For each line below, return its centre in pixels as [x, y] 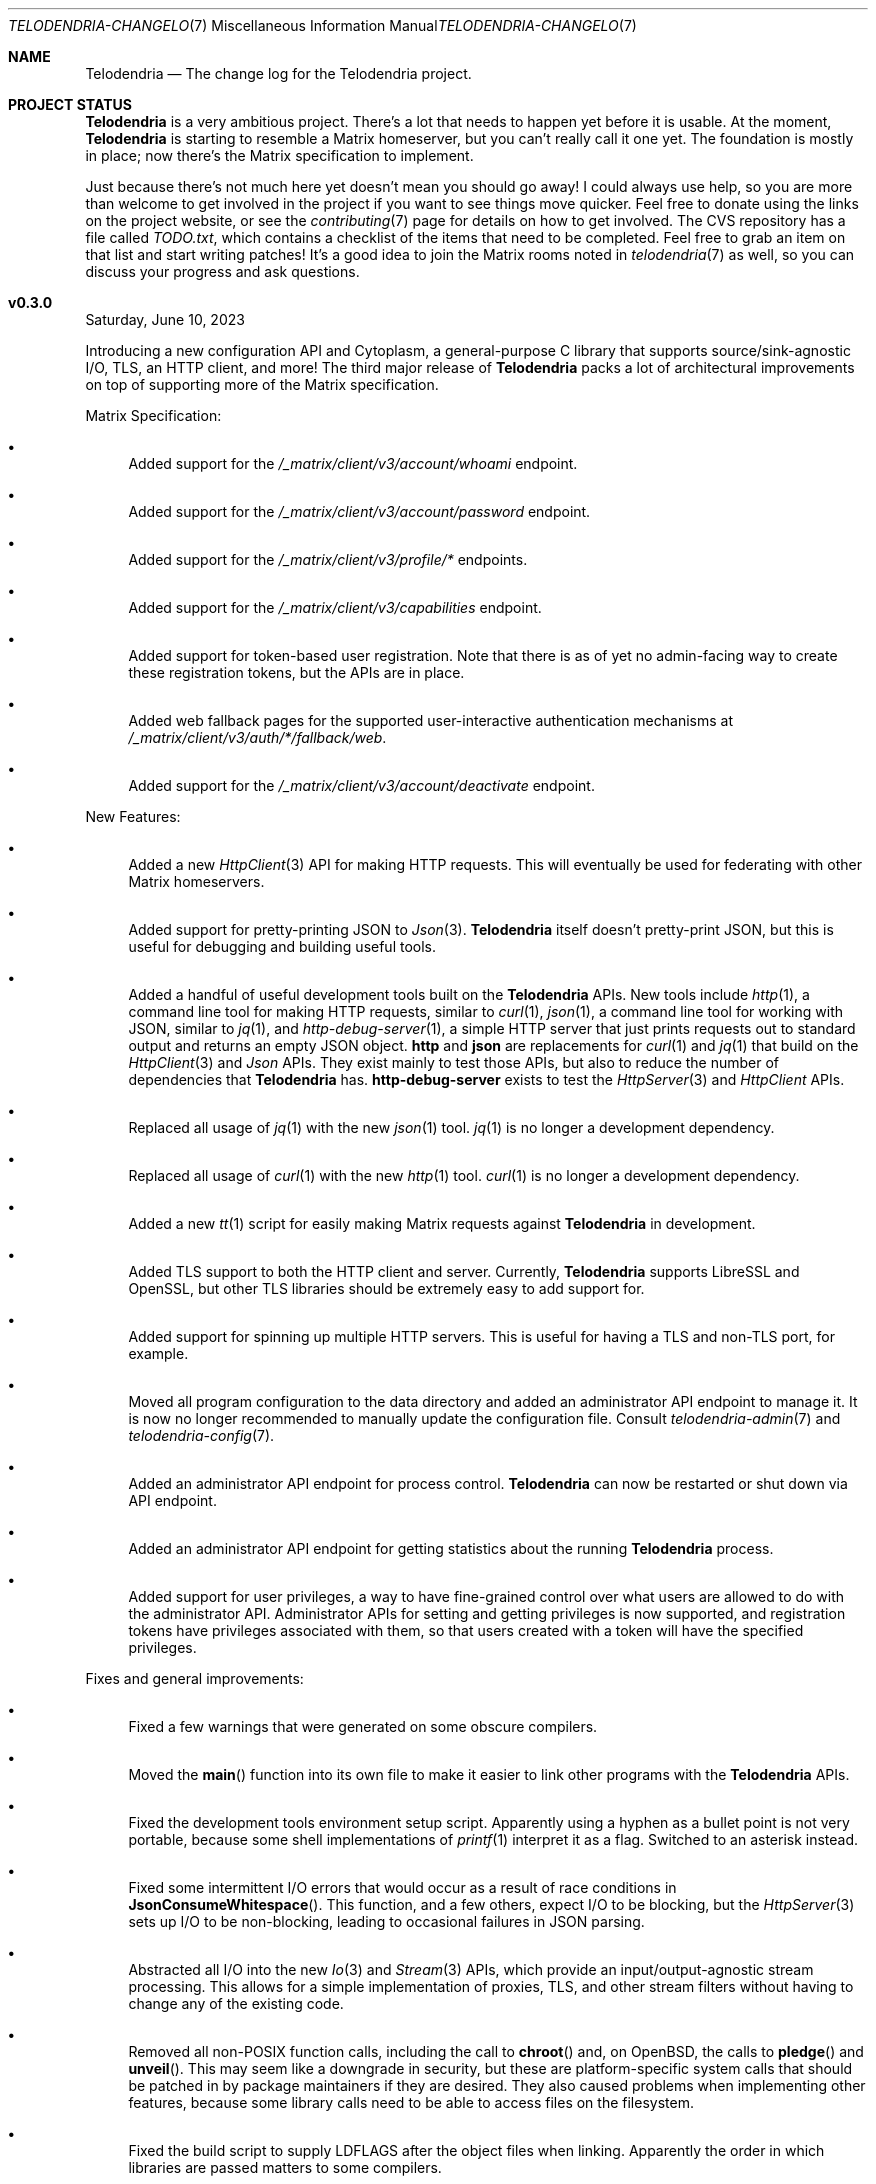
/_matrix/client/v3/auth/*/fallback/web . [257, 737]
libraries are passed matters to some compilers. [285, 2167]
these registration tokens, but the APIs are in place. [296, 672]
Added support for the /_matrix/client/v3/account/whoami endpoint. [353, 463]
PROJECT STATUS [70, 104]
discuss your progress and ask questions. [222, 271]
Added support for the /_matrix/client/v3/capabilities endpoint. [335, 607]
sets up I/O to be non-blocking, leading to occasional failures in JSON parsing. [386, 1921]
